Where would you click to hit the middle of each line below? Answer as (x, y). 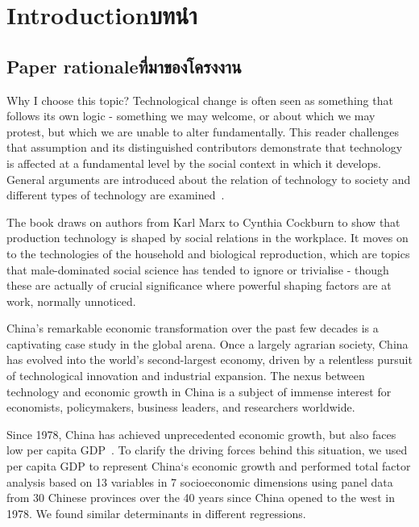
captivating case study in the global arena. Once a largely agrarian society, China (207, 343)
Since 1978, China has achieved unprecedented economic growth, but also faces (201, 434)
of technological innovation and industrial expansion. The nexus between (186, 376)
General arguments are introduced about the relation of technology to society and (209, 179)
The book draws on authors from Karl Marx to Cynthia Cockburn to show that (203, 222)
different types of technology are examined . (116, 195)
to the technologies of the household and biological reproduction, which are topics (208, 253)
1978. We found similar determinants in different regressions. (156, 513)
